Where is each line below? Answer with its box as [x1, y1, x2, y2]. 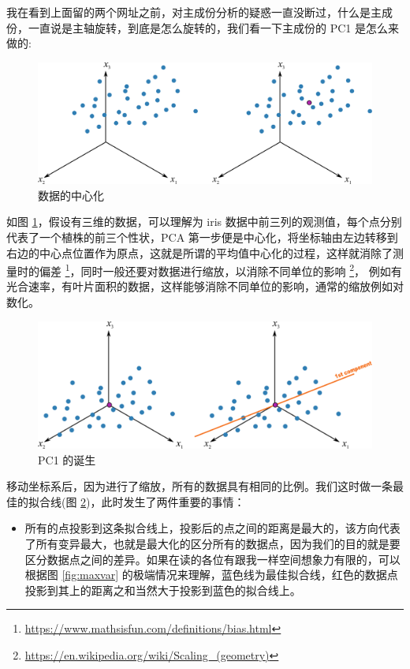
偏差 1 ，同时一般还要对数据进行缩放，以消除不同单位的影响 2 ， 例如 [39, 261, 391, 279]
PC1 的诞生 [38, 451, 96, 468]
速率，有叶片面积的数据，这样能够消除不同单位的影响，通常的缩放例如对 [28, 278, 404, 295]
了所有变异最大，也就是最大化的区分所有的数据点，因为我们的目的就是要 [24, 536, 401, 552]
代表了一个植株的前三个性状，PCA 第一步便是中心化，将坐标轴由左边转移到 [6, 229, 398, 245]
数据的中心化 [38, 186, 104, 203]
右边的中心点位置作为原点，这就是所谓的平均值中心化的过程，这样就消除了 [6, 244, 393, 261]
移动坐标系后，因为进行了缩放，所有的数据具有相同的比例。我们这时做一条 [6, 478, 393, 494]
